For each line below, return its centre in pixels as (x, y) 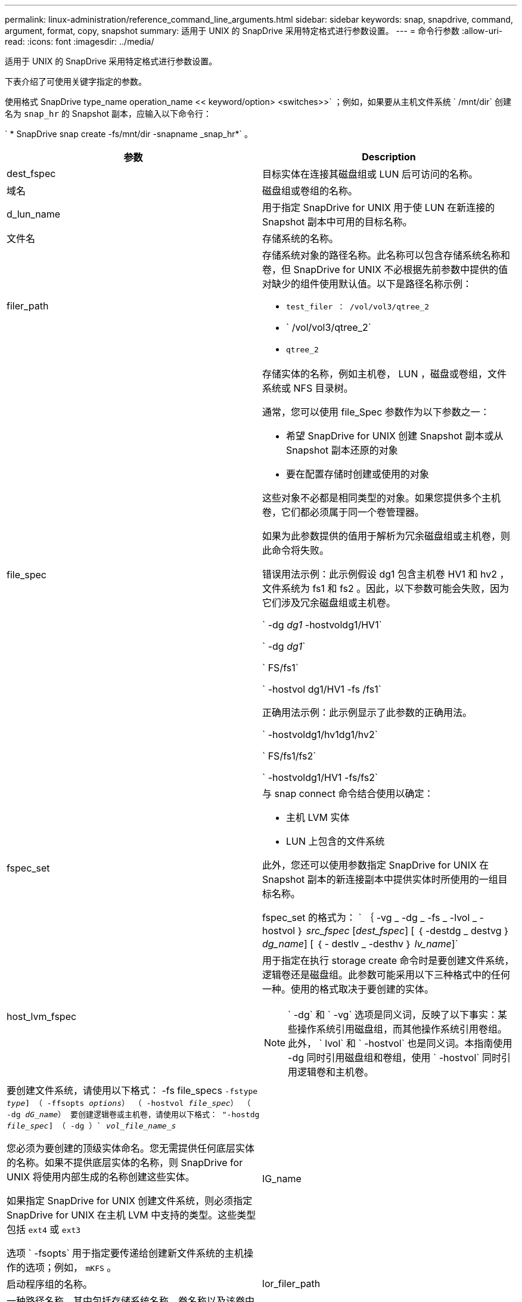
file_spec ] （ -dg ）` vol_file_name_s (91, 1126)
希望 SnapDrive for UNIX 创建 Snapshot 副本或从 (395, 436)
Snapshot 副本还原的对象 (342, 450)
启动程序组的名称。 (50, 1284)
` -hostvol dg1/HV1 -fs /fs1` (322, 689)
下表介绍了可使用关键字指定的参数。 (76, 81)
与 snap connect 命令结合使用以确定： (348, 793)
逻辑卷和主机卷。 (336, 1072)
